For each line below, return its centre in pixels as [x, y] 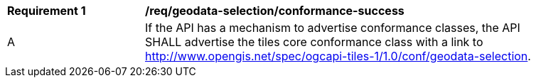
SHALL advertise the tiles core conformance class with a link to [314, 42]
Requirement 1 [47, 11]
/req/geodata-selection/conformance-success [275, 11]
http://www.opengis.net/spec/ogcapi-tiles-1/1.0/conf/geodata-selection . [338, 56]
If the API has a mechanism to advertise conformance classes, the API [333, 28]
